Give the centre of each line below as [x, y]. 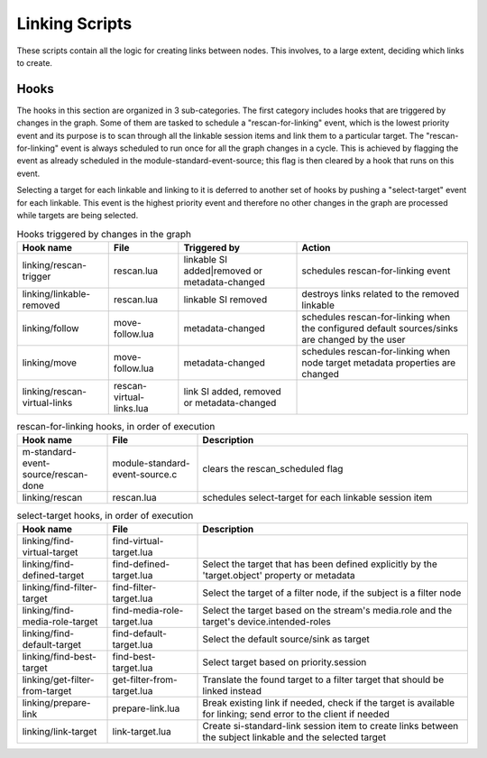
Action [316, 247]
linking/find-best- [59, 657]
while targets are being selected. [78, 215]
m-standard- [49, 452]
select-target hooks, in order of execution [105, 516]
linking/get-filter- [58, 679]
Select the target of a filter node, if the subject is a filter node [332, 593]
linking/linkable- [56, 293]
